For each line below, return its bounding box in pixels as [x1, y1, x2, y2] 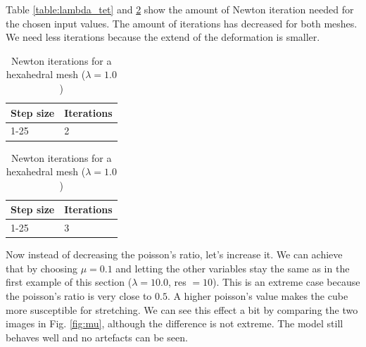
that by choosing [6, 260, 77, 275]
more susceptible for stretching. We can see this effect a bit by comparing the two [6, 302, 358, 317]
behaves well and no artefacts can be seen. [6, 329, 188, 344]
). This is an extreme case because [212, 275, 360, 289]
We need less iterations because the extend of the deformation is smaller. [6, 30, 320, 44]
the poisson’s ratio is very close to [6, 289, 152, 303]
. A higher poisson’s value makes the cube [167, 289, 348, 303]
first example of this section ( [6, 275, 132, 289]
